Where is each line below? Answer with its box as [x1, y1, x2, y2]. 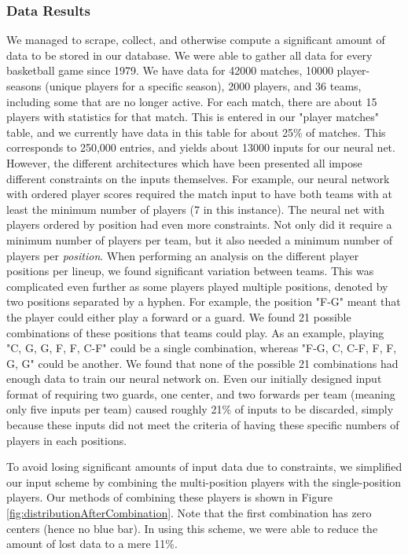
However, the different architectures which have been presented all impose [6, 154, 362, 171]
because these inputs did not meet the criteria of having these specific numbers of [6, 417, 399, 433]
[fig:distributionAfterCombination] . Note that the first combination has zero [6, 505, 372, 521]
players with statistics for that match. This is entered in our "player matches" [6, 108, 379, 125]
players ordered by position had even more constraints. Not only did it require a [6, 216, 392, 233]
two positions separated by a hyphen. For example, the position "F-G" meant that [6, 293, 401, 310]
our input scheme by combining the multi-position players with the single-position [6, 473, 402, 490]
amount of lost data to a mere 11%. [6, 535, 178, 552]
